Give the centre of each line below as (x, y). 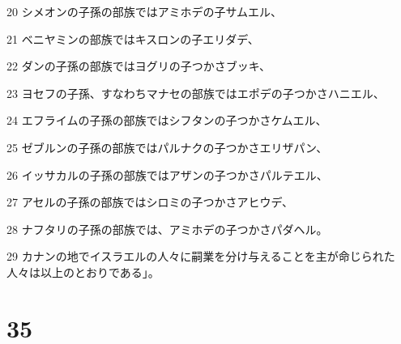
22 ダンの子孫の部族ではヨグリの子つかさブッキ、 (139, 66)
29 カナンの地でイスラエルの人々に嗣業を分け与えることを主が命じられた (201, 256)
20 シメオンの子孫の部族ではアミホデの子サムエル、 (145, 11)
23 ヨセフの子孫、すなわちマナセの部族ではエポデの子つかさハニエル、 (196, 93)
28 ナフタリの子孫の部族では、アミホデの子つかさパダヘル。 (167, 229)
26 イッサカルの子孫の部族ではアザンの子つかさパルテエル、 (167, 174)
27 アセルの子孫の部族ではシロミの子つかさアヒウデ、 (150, 202)
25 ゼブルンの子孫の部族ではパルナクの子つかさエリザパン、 (167, 147)
